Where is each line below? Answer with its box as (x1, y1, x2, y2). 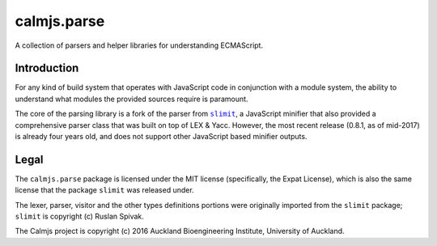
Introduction (15, 61, 79, 75)
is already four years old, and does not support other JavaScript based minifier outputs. (15, 132, 308, 142)
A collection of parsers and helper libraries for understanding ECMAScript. (15, 40, 263, 50)
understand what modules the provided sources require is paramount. (15, 94, 248, 104)
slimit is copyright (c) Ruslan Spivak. (15, 211, 145, 222)
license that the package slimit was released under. (15, 185, 194, 195)
